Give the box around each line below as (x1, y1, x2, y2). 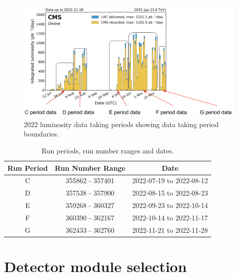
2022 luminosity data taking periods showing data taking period (24, 119, 219, 129)
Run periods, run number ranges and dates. (41, 145, 174, 155)
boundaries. (24, 129, 59, 139)
